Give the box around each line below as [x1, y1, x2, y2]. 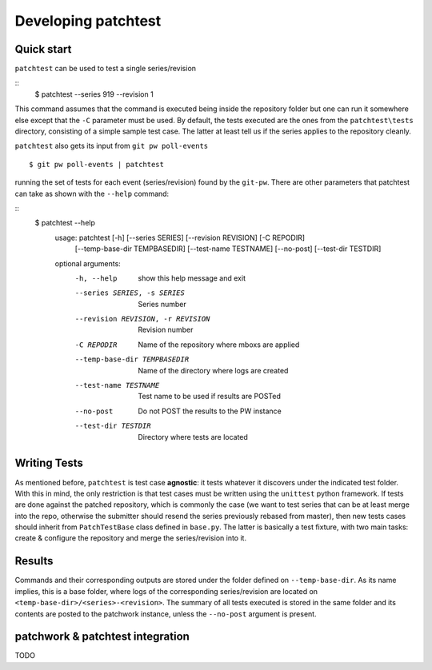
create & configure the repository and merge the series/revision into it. [14, 533, 247, 543]
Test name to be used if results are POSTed [138, 392, 282, 401]
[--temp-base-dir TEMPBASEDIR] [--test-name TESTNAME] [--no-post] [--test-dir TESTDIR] [74, 244, 382, 253]
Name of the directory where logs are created [138, 365, 289, 375]
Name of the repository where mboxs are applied [138, 340, 300, 349]
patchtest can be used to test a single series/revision [14, 64, 196, 74]
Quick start [14, 42, 72, 56]
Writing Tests [14, 457, 84, 470]
